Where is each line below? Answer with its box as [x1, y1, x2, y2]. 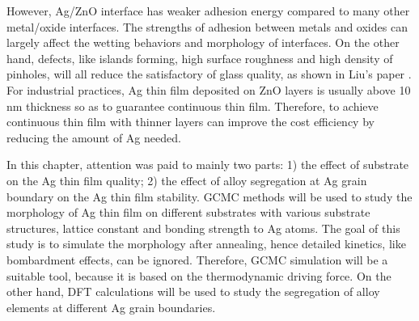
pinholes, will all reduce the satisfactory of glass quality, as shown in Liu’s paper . [6, 65, 412, 82]
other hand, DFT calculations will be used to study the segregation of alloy [6, 283, 380, 300]
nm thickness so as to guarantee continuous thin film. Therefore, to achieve [6, 97, 379, 114]
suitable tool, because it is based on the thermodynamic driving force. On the [6, 267, 391, 284]
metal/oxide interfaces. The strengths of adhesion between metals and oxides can [6, 18, 408, 35]
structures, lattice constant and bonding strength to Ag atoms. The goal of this [6, 219, 400, 236]
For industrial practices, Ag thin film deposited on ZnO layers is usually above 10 [6, 81, 411, 98]
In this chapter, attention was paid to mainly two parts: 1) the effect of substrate [6, 156, 409, 173]
